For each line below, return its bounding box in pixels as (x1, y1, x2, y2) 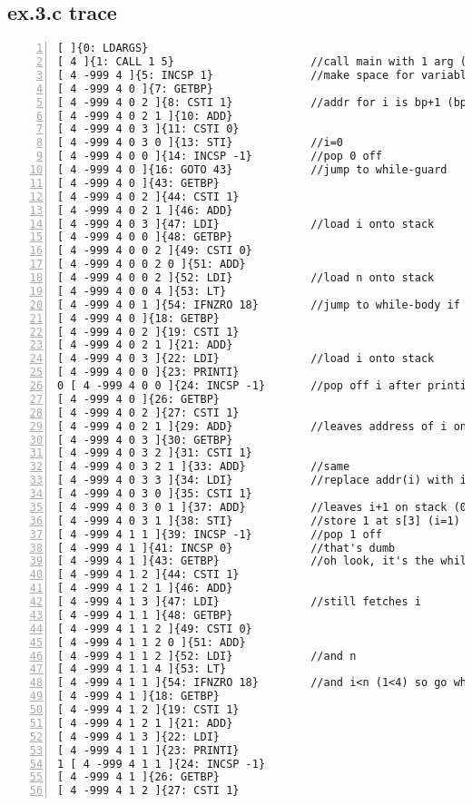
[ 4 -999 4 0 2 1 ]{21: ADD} (57, 339, 233, 352)
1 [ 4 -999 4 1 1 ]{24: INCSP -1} (57, 757, 266, 771)
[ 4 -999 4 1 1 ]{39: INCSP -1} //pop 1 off (57, 527, 382, 541)
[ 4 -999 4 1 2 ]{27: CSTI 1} (57, 784, 240, 798)
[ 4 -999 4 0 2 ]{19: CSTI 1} (57, 325, 240, 339)
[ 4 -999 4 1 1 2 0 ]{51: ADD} (57, 635, 246, 649)
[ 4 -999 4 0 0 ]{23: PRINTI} (57, 366, 240, 379)
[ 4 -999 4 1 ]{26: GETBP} (57, 771, 220, 784)
